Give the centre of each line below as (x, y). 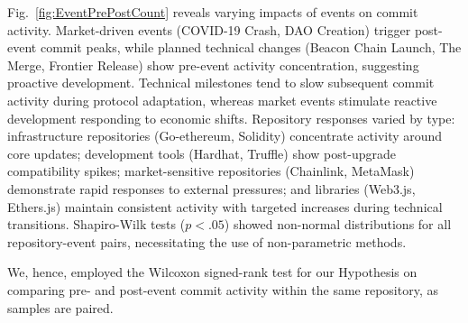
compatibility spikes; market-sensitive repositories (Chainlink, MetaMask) (211, 171)
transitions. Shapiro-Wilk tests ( (96, 224)
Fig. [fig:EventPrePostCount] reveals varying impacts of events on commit (213, 12)
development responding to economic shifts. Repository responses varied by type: (231, 118)
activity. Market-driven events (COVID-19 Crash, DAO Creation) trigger (209, 29)
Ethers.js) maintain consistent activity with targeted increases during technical (225, 206)
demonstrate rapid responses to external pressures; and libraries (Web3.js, (211, 188)
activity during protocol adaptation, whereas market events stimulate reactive (222, 100)
